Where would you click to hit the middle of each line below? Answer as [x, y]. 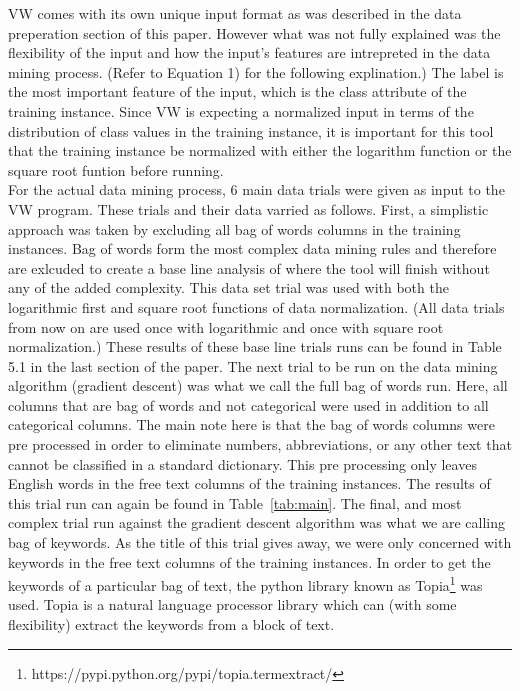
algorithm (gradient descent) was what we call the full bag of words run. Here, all [258, 385]
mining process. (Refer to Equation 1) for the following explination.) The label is [256, 71]
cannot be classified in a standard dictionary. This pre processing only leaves [242, 463]
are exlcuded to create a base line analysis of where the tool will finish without [249, 267]
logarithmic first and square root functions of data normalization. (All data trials [256, 306]
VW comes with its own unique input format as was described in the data [235, 13]
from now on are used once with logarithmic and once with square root [226, 326]
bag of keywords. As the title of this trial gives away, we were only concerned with [260, 542]
